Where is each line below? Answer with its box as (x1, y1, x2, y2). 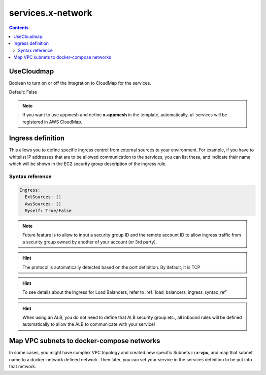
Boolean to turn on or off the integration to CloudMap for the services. (9, 80, 151, 86)
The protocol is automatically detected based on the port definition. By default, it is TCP (22, 264, 200, 270)
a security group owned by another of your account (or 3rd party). (22, 239, 157, 245)
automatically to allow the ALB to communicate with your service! (22, 321, 155, 327)
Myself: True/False (25, 207, 72, 213)
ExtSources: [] (25, 194, 62, 200)
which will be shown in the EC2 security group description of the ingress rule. (9, 161, 167, 167)
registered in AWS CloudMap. (22, 119, 83, 125)
